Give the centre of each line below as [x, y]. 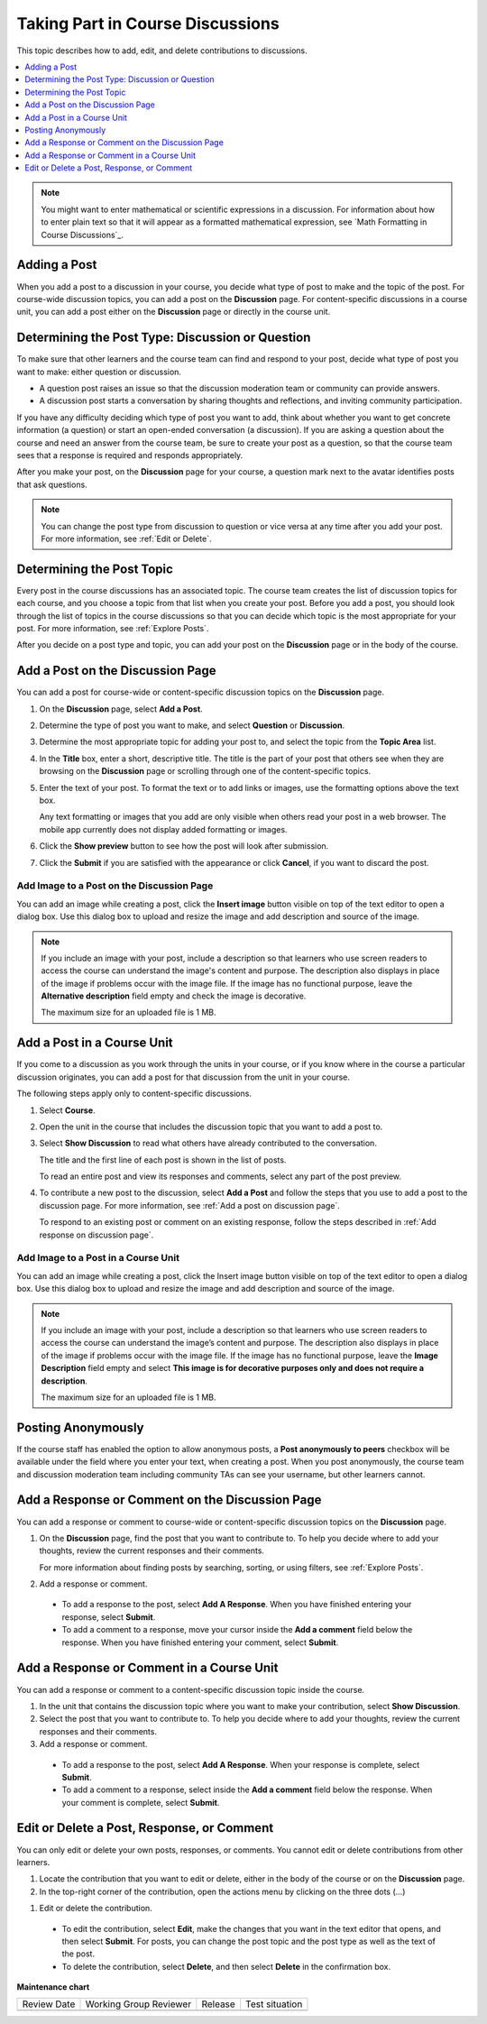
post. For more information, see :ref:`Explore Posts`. [113, 628]
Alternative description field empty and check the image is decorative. [174, 996]
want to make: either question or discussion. [99, 372]
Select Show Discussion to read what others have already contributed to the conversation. [208, 1143]
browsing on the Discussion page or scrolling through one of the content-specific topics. [205, 771]
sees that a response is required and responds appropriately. [130, 455]
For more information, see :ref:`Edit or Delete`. [126, 538]
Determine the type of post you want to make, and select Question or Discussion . [192, 725]
